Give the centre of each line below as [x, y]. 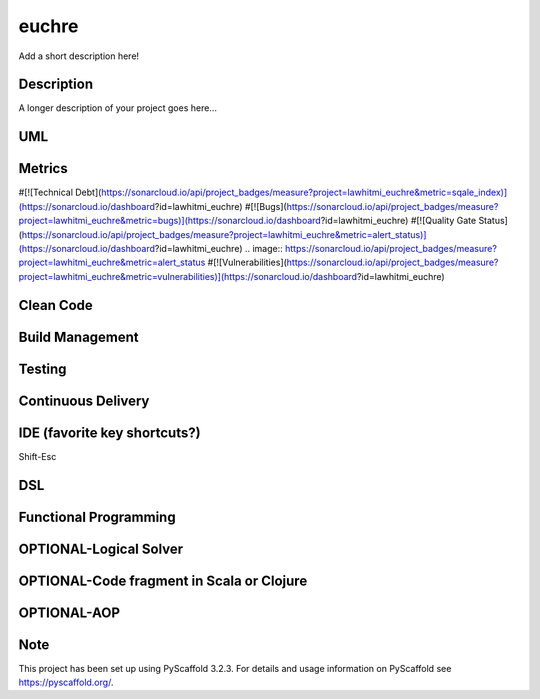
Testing [42, 368]
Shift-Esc [37, 456]
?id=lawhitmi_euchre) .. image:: [219, 248]
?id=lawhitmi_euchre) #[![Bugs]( [220, 206]
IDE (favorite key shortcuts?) [109, 432]
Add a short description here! [79, 56]
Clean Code [56, 305]
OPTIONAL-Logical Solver [101, 548]
